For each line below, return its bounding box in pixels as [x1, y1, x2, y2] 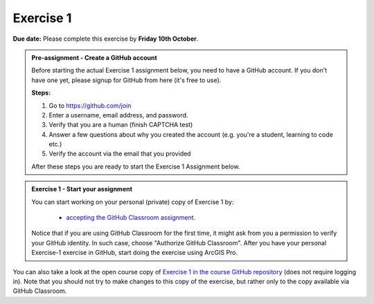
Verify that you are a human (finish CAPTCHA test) [48, 121, 193, 129]
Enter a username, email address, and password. [48, 111, 188, 119]
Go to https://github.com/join [48, 101, 132, 110]
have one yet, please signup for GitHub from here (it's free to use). [31, 76, 222, 84]
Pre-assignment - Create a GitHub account [31, 53, 157, 61]
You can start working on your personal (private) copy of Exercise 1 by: [31, 198, 234, 206]
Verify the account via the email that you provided [48, 149, 191, 158]
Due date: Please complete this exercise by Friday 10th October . [12, 35, 199, 43]
